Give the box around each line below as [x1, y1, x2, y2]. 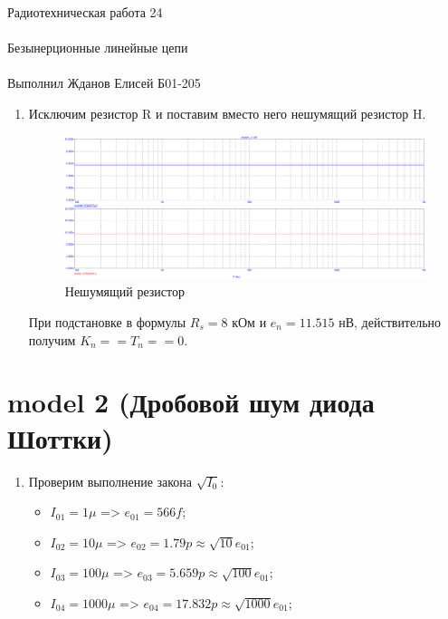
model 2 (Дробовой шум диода [7, 383, 375, 421]
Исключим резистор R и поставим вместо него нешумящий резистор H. [28, 103, 426, 122]
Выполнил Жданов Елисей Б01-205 [7, 73, 201, 92]
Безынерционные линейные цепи [7, 38, 188, 57]
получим [28, 330, 76, 349]
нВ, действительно [338, 313, 442, 332]
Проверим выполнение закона [28, 471, 193, 490]
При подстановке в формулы [28, 313, 186, 332]
